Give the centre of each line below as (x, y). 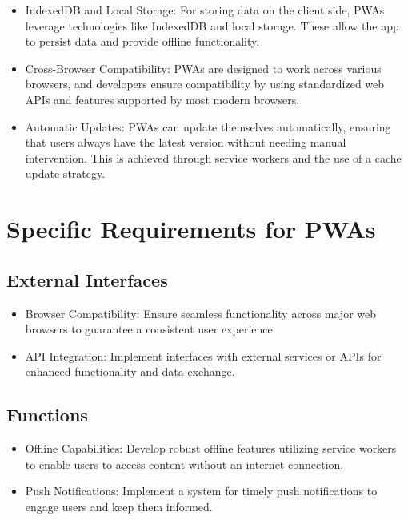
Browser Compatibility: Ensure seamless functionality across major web (201, 313)
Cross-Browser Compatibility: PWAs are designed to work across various (203, 68)
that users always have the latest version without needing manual (186, 142)
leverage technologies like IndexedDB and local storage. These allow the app (212, 25)
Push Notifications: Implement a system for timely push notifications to (201, 491)
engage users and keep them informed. (119, 506)
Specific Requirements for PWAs (191, 229)
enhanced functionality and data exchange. (130, 371)
